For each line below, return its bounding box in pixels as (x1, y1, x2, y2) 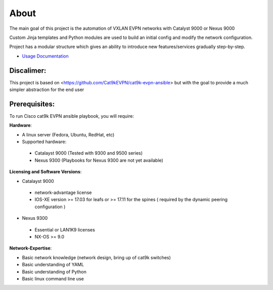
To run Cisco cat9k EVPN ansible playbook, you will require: (9, 113, 134, 119)
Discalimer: (9, 66, 47, 75)
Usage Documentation (22, 53, 69, 59)
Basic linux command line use (22, 275, 84, 281)
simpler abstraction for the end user (9, 86, 84, 93)
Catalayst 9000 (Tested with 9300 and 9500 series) (34, 150, 143, 156)
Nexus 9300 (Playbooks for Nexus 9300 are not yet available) (34, 157, 164, 163)
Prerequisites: (9, 100, 55, 108)
